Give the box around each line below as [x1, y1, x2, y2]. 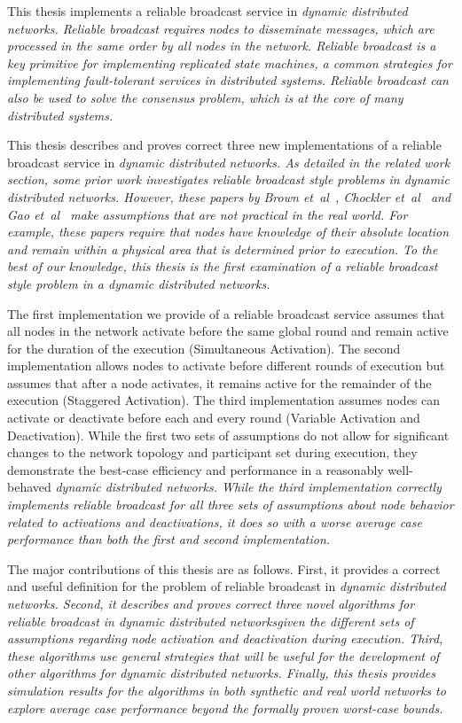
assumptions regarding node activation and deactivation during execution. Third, [7, 629, 443, 648]
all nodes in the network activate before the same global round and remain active [7, 322, 449, 340]
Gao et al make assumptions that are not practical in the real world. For [7, 205, 408, 223]
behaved [7, 478, 51, 496]
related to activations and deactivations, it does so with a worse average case [7, 512, 422, 531]
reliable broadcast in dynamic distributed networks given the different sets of [7, 611, 414, 630]
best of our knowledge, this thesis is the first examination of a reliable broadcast [7, 257, 438, 276]
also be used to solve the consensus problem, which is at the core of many [7, 88, 403, 106]
